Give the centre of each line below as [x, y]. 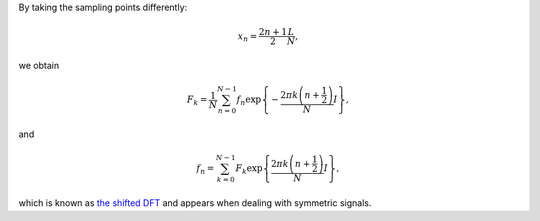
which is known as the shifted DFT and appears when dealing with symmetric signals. [195, 202]
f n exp [249, 100]
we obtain [39, 65]
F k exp [249, 169]
